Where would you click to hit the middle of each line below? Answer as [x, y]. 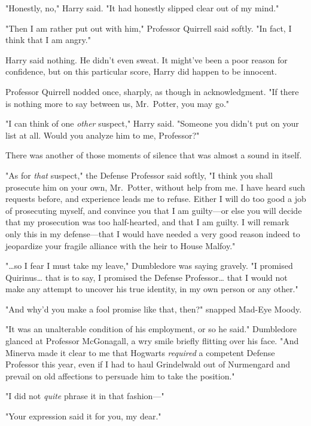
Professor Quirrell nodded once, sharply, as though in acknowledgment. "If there [152, 91]
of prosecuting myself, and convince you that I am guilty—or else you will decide [154, 210]
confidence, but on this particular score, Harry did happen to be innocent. [141, 71]
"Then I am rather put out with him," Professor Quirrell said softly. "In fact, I [149, 28]
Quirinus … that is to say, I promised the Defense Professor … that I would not [147, 277]
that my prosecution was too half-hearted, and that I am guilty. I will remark [147, 222]
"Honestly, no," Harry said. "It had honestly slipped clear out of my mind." [142, 8]
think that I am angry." [48, 40]
